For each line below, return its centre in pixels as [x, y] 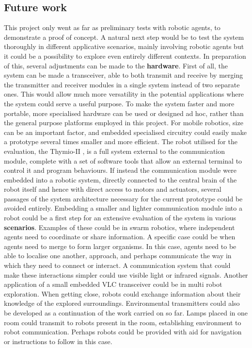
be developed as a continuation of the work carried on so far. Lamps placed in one [126, 313]
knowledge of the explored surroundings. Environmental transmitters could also [122, 303]
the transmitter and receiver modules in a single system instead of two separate [122, 84]
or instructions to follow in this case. [58, 341]
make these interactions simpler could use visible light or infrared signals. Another [126, 274]
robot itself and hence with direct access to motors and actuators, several [113, 189]
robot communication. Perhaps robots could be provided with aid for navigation [123, 332]
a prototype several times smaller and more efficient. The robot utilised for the [121, 141]
